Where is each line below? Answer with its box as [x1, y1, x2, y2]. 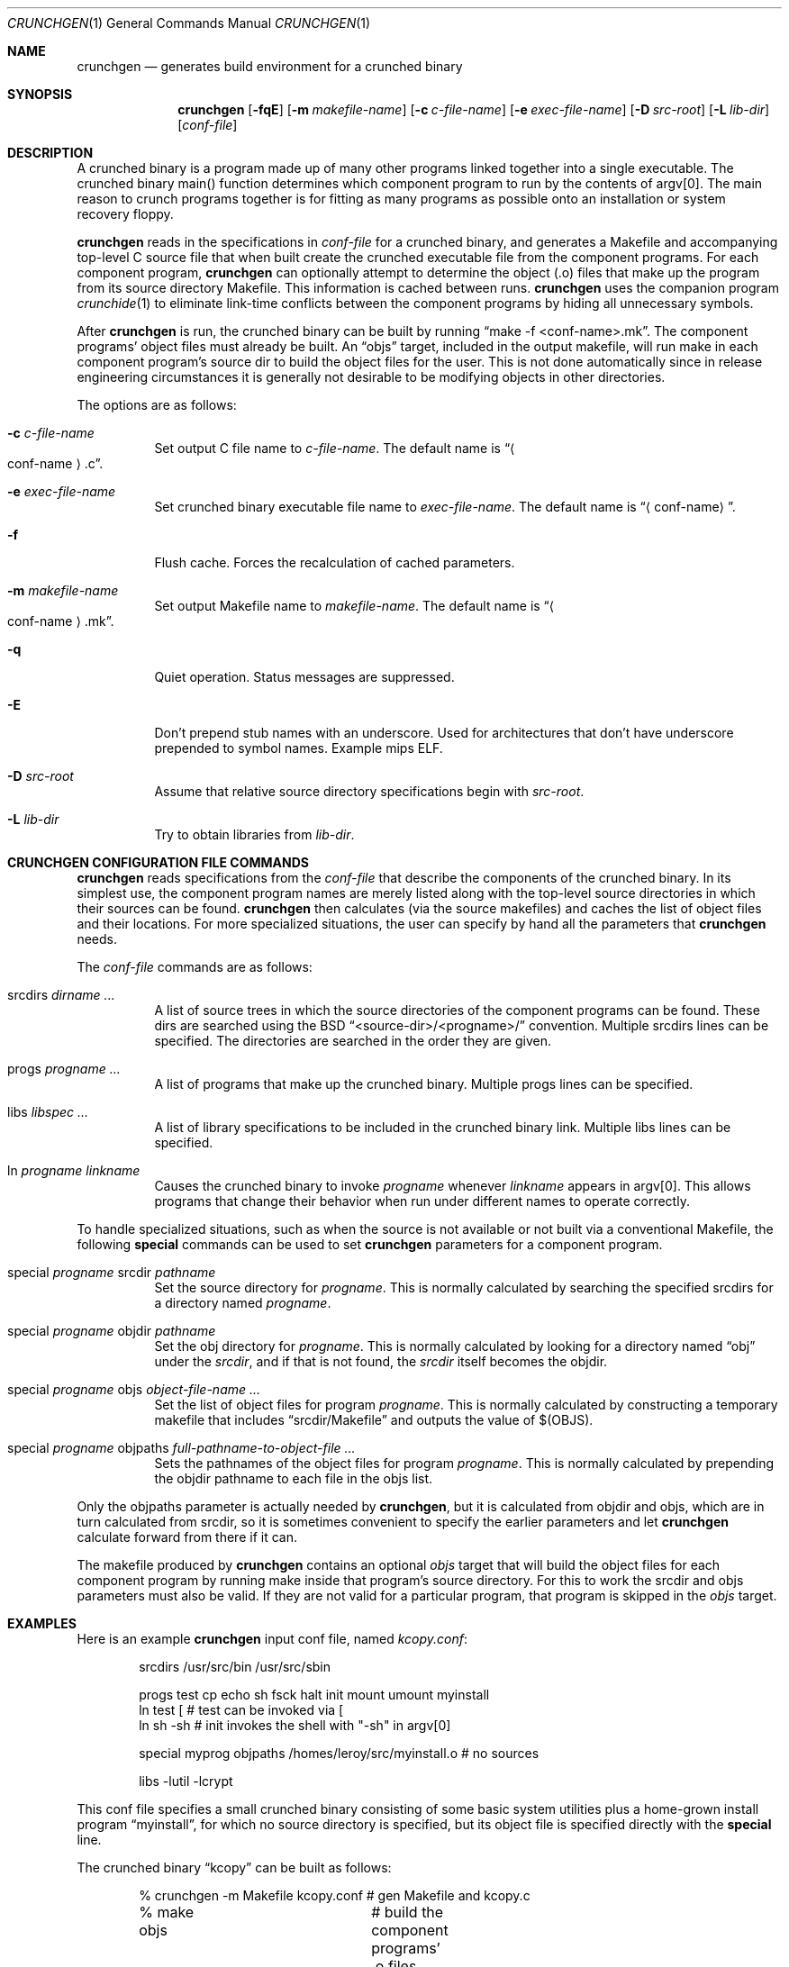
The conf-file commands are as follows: [77, 959, 313, 974]
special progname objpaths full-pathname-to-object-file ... [7, 1440, 356, 1455]
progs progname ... [7, 1061, 121, 1076]
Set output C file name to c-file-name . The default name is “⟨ [154, 440, 515, 456]
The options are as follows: [77, 397, 237, 412]
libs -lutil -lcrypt [139, 1773, 233, 1789]
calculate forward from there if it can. [77, 1529, 297, 1545]
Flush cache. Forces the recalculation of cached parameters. [154, 555, 515, 570]
